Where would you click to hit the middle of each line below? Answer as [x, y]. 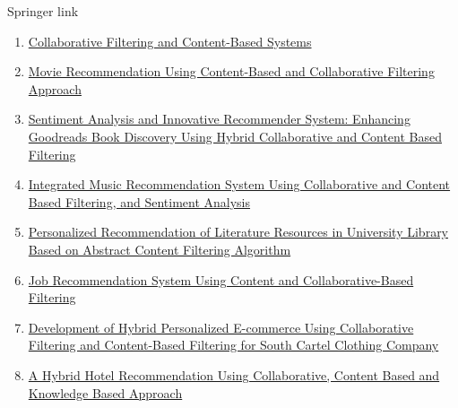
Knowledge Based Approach [105, 392]
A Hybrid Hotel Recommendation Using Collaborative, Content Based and [234, 374]
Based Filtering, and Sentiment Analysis [139, 201]
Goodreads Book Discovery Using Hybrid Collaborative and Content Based [235, 136]
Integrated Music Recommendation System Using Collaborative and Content [239, 184]
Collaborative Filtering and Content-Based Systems [170, 41]
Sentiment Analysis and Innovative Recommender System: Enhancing [219, 119]
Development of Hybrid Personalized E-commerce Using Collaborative [221, 327]
